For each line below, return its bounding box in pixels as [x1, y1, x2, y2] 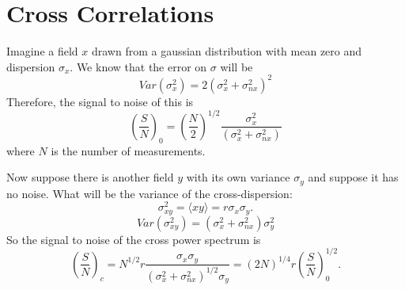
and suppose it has [308, 169, 399, 185]
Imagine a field [6, 43, 78, 59]
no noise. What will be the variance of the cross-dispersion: [6, 185, 293, 201]
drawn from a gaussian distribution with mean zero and [91, 43, 362, 59]
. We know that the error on [70, 58, 207, 74]
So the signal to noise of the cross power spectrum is [6, 231, 261, 247]
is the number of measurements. [51, 142, 206, 158]
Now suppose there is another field [6, 169, 174, 185]
